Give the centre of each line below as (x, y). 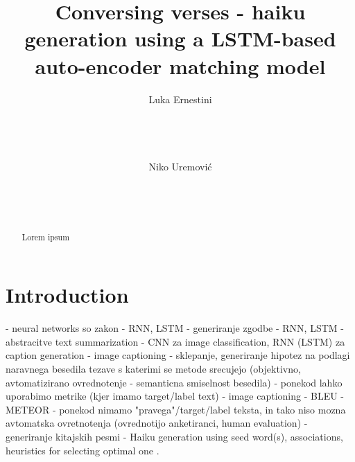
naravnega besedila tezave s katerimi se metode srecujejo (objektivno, (153, 369)
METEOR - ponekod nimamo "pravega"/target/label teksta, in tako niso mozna (176, 409)
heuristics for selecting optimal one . (83, 450)
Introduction (67, 295)
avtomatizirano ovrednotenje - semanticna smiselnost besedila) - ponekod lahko (174, 382)
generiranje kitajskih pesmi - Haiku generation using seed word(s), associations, (174, 436)
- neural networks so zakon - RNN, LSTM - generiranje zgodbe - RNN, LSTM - (175, 328)
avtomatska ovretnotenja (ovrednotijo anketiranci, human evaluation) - (157, 423)
